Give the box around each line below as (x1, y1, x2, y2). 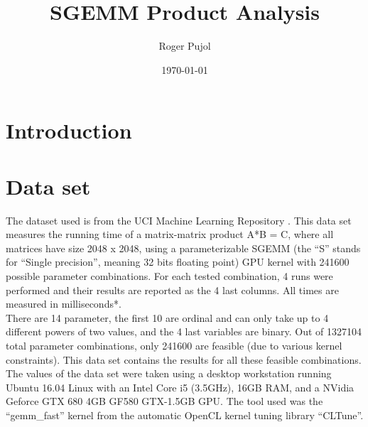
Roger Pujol (158, 38, 211, 53)
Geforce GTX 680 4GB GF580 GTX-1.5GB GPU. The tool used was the (6, 394, 323, 409)
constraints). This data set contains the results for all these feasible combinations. (6, 352, 362, 367)
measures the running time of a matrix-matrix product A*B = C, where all (6, 227, 334, 242)
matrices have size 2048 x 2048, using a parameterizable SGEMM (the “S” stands (6, 240, 361, 255)
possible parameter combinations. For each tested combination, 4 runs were (6, 269, 333, 283)
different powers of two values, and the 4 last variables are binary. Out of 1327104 (6, 324, 362, 339)
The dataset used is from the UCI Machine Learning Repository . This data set (6, 212, 352, 227)
